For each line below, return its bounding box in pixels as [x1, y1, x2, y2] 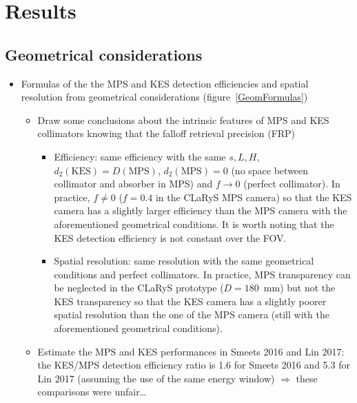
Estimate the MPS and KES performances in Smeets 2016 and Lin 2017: [37, 344, 345, 358]
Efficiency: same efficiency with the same [54, 149, 226, 163]
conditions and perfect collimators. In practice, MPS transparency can [54, 267, 351, 281]
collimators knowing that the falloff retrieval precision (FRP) [37, 126, 296, 141]
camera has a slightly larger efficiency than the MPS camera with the [54, 203, 347, 218]
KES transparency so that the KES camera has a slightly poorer [54, 293, 327, 308]
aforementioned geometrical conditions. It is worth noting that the [54, 216, 334, 231]
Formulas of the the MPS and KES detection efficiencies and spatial [21, 76, 309, 90]
